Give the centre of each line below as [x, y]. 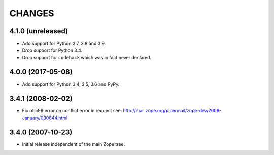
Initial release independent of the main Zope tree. [74, 144]
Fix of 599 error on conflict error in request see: [72, 110]
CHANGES [32, 13]
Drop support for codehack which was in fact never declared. [87, 57]
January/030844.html [45, 118]
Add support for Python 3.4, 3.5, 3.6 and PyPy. [71, 84]
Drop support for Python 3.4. [52, 50]
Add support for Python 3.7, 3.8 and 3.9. [64, 44]
